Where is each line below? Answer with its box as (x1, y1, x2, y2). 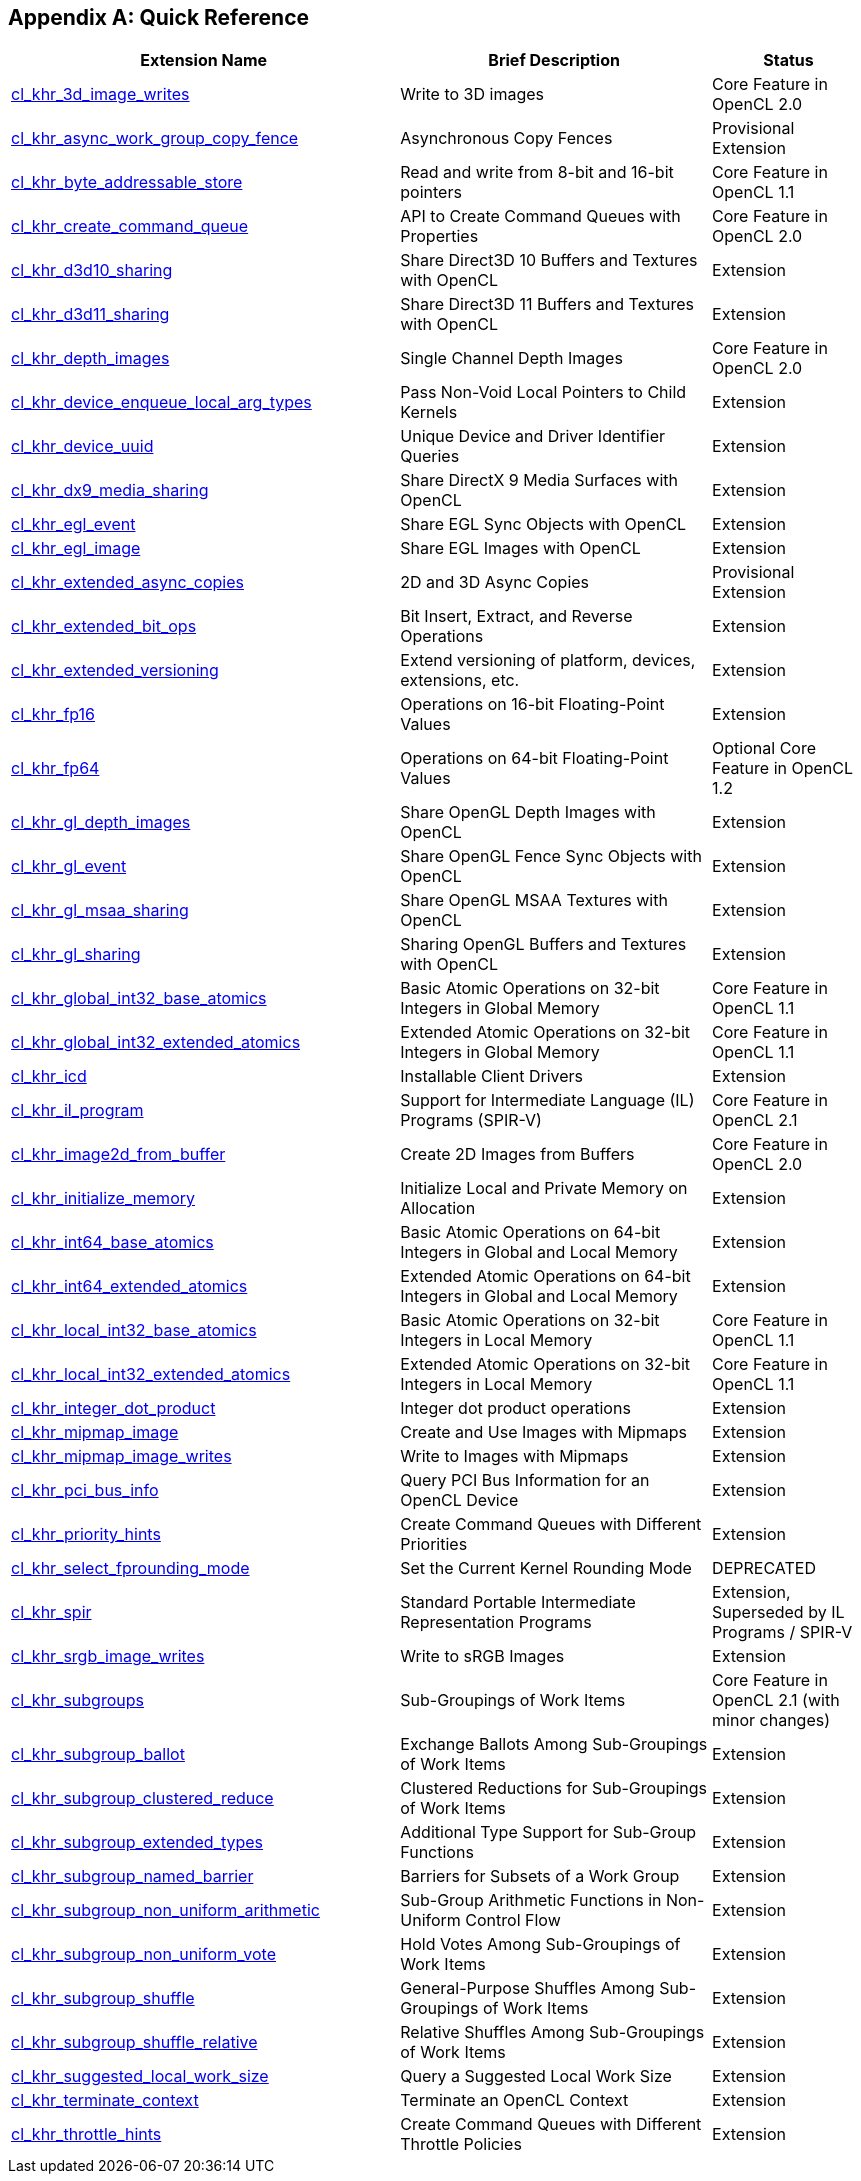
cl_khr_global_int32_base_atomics (11, 988, 267, 1009)
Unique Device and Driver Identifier (400, 426, 665, 447)
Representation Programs (400, 1612, 592, 1633)
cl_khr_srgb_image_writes (11, 1646, 205, 1667)
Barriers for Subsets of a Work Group (400, 1866, 680, 1887)
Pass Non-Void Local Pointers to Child (400, 382, 687, 403)
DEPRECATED (712, 1558, 816, 1579)
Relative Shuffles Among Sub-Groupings (400, 2022, 705, 2043)
